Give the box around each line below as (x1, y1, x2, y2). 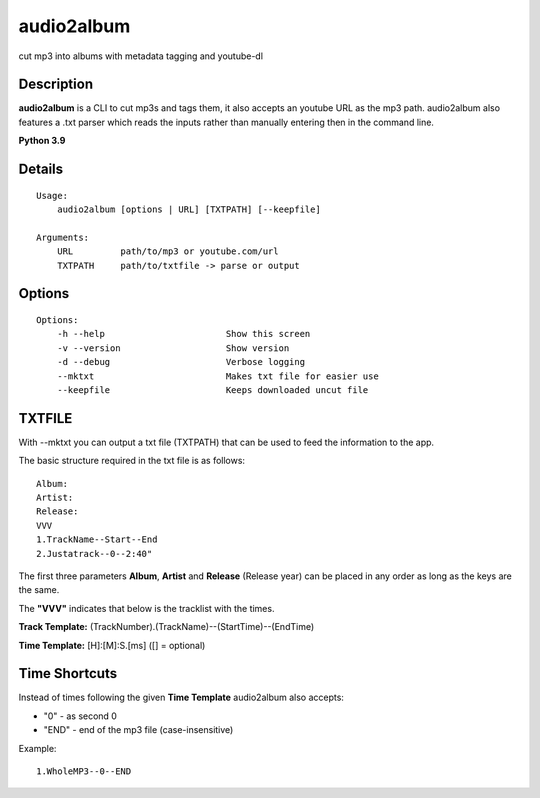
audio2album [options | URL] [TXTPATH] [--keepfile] (56, 204, 322, 215)
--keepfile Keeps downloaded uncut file (56, 384, 369, 395)
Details (18, 161, 64, 178)
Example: (18, 742, 57, 754)
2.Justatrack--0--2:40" (36, 548, 153, 559)
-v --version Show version (56, 342, 290, 354)
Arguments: (36, 231, 90, 243)
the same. (18, 584, 60, 596)
